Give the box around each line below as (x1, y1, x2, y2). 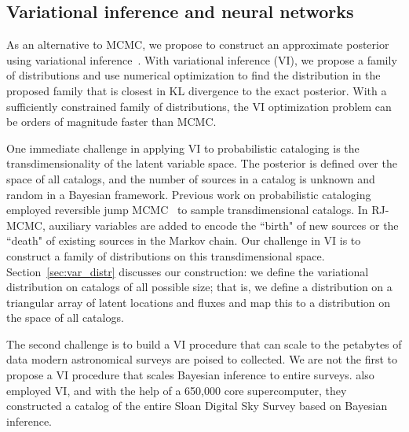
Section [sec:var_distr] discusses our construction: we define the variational (6, 263, 369, 279)
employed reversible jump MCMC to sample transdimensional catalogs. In (6, 201, 368, 218)
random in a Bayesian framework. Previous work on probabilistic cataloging (6, 186, 371, 202)
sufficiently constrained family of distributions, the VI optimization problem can (6, 98, 392, 114)
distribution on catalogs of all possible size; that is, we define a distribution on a (6, 279, 393, 295)
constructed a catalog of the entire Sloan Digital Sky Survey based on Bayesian (6, 397, 388, 414)
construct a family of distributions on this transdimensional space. (6, 247, 325, 264)
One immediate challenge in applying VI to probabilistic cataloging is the (6, 139, 360, 156)
